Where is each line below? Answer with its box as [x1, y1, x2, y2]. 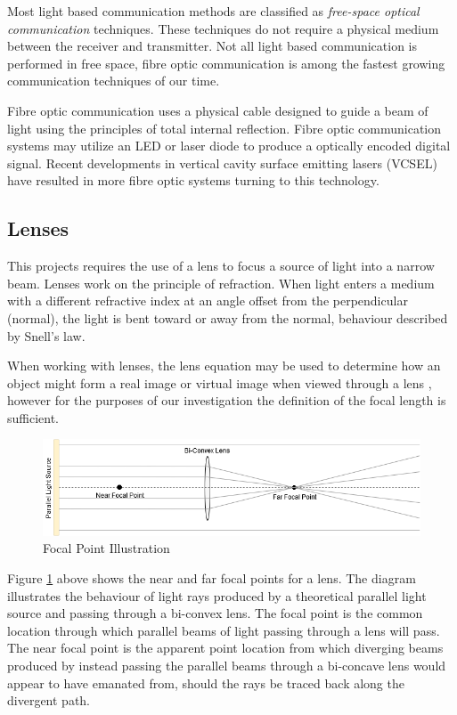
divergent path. [7, 691, 91, 710]
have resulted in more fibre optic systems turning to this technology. [7, 171, 379, 190]
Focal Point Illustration [43, 539, 170, 557]
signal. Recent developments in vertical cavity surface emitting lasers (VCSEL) [7, 153, 437, 172]
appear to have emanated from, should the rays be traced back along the [7, 673, 404, 692]
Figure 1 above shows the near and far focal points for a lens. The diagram [7, 569, 416, 588]
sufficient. [7, 408, 60, 427]
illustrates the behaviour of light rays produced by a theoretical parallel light [7, 586, 427, 605]
